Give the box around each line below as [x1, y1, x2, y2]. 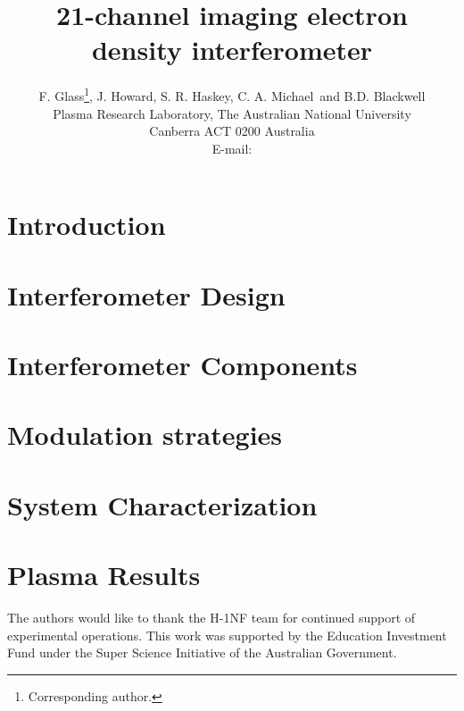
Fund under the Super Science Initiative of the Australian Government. [7, 643, 397, 662]
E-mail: [211, 138, 253, 157]
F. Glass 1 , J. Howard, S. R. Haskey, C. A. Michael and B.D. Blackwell [38, 84, 426, 105]
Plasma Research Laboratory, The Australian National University [53, 104, 411, 122]
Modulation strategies [7, 416, 283, 453]
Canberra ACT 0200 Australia [149, 121, 315, 140]
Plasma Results [7, 556, 201, 593]
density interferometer [91, 31, 373, 68]
